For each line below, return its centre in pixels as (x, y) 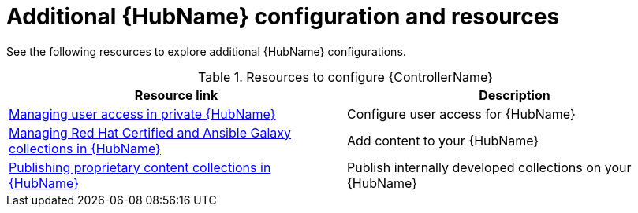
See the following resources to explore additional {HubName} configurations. (206, 51)
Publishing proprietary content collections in (140, 167)
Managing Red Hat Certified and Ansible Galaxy (150, 132)
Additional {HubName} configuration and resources (283, 17)
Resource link (176, 95)
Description (515, 95)
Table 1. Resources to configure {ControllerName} (345, 77)
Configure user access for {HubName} (461, 114)
